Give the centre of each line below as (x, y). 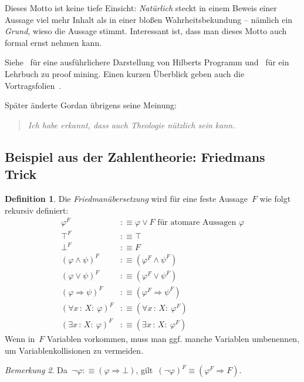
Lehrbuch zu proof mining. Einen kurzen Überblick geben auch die (125, 73)
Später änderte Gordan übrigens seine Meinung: (91, 105)
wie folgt (275, 198)
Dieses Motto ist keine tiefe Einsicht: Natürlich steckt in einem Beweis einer (141, 8)
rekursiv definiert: (37, 210)
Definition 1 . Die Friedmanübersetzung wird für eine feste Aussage (126, 198)
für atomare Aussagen (197, 223)
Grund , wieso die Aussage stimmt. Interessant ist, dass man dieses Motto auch (146, 31)
